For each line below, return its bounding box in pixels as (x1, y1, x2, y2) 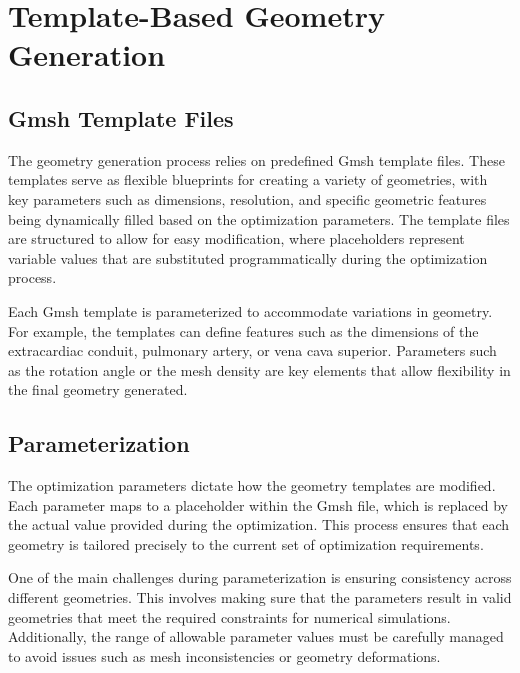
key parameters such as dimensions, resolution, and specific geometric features (8, 188, 487, 209)
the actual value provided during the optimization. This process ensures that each (8, 514, 510, 535)
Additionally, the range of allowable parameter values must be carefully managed (8, 626, 504, 647)
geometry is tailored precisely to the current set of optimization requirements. (8, 533, 484, 554)
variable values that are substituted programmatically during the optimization (8, 247, 488, 268)
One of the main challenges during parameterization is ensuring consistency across (8, 567, 512, 588)
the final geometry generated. (8, 379, 188, 400)
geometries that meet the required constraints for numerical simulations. (8, 606, 451, 627)
